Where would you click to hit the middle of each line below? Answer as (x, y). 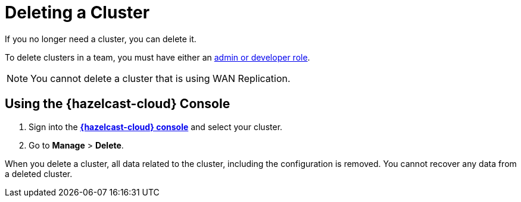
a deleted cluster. (39, 173)
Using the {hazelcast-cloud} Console (118, 104)
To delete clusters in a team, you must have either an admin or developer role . (157, 57)
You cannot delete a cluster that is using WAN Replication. (160, 78)
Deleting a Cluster (77, 12)
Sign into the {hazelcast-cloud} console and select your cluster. (156, 127)
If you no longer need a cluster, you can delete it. (101, 39)
